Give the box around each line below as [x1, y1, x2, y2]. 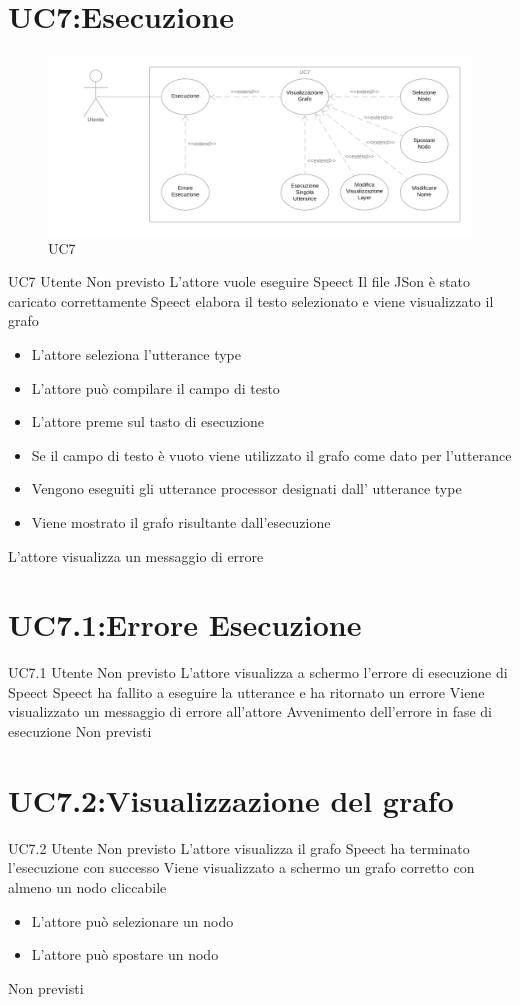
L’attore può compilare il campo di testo [31, 377, 280, 398]
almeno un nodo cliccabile [8, 876, 167, 897]
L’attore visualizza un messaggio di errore [8, 545, 264, 566]
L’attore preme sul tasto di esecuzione [31, 411, 265, 432]
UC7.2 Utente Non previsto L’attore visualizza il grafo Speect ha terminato [8, 837, 470, 858]
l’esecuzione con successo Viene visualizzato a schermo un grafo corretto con [8, 857, 475, 878]
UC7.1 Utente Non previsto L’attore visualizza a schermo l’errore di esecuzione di [8, 662, 508, 683]
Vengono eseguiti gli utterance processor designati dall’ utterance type [31, 478, 462, 499]
